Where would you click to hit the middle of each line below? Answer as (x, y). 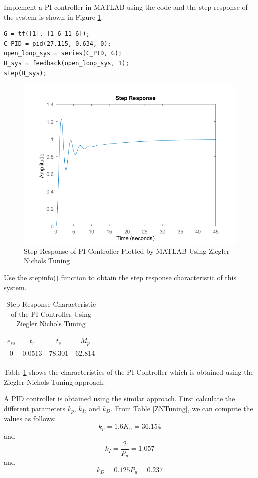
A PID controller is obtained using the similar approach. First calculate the (120, 399)
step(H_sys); (25, 73)
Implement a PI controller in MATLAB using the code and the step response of (126, 7)
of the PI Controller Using (51, 314)
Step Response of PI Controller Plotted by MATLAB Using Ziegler (127, 251)
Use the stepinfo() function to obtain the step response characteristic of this (120, 277)
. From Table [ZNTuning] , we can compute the (182, 408)
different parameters (35, 408)
